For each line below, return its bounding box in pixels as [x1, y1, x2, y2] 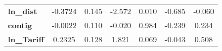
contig [8, 19, 32, 31]
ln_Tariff [8, 34, 44, 45]
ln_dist [8, 5, 37, 17]
